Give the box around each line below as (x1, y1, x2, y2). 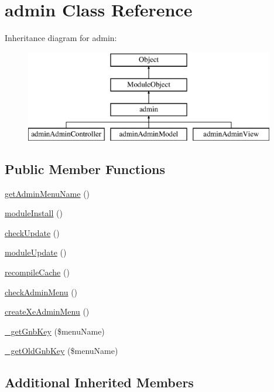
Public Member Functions (5, 159, 165, 178)
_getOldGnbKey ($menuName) (5, 345, 118, 357)
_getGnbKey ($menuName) (5, 325, 105, 337)
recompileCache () (5, 266, 70, 278)
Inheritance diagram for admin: (5, 32, 117, 44)
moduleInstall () (5, 207, 63, 219)
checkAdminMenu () (5, 285, 78, 298)
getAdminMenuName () (5, 187, 90, 199)
